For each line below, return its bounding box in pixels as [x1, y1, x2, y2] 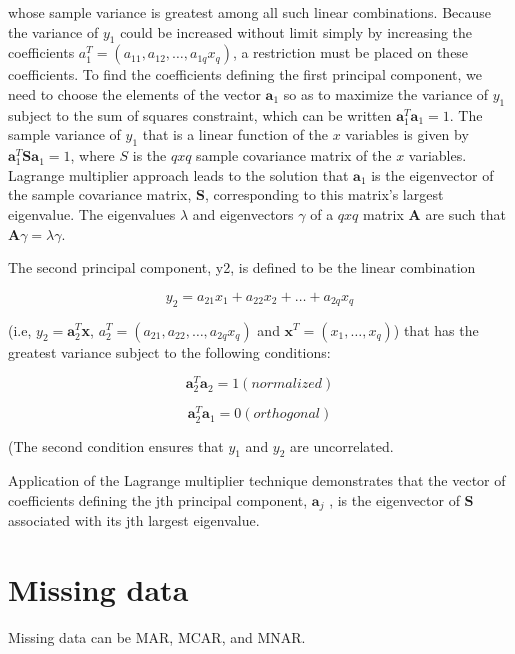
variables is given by [345, 124, 469, 145]
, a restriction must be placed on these [232, 42, 469, 63]
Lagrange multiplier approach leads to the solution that [8, 164, 349, 185]
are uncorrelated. [290, 435, 394, 456]
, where [70, 145, 115, 166]
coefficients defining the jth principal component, [8, 489, 308, 510]
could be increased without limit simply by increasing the [120, 21, 473, 42]
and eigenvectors [192, 203, 294, 224]
